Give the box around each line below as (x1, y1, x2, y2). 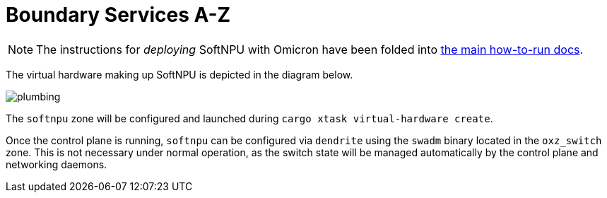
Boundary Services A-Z (6, 3, 231, 27)
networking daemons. (6, 158, 107, 170)
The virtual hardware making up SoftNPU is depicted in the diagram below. (6, 68, 353, 81)
